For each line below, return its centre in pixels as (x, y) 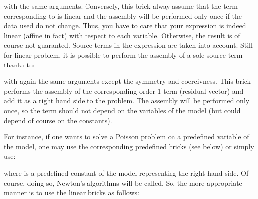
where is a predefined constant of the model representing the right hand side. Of (126, 172)
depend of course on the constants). (58, 120)
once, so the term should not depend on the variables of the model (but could (122, 110)
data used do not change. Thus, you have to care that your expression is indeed (125, 26)
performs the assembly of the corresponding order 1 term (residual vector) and (124, 91)
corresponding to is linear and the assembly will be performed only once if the (123, 16)
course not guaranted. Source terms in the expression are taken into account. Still (128, 45)
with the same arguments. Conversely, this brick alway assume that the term (121, 6)
